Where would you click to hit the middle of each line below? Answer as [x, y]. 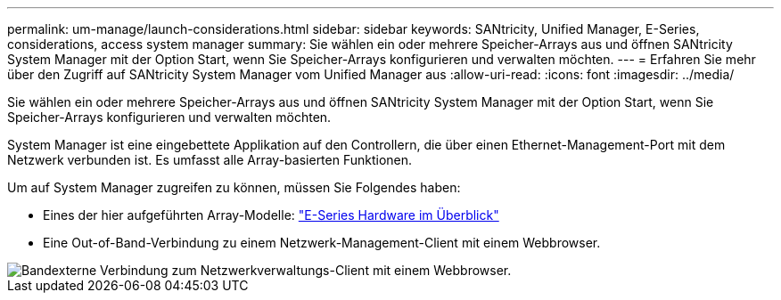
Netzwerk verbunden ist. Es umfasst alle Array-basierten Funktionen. [210, 160]
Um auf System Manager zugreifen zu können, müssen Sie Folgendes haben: [234, 187]
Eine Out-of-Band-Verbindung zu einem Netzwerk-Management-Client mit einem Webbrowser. [322, 243]
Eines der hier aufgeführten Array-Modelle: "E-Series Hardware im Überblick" [271, 215]
